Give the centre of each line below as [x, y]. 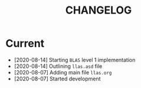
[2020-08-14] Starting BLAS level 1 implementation [75, 60]
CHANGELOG [99, 10]
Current [25, 43]
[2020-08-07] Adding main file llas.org [63, 72]
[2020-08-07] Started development [57, 79]
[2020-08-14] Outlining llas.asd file [58, 66]
